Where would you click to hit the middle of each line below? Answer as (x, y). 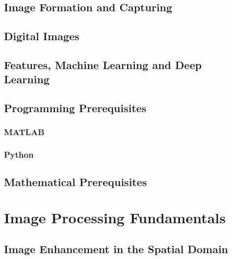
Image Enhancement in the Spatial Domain (116, 248)
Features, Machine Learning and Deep (103, 64)
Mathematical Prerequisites (76, 181)
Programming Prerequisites (75, 108)
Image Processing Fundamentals (115, 218)
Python (19, 154)
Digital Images (42, 36)
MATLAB (24, 132)
